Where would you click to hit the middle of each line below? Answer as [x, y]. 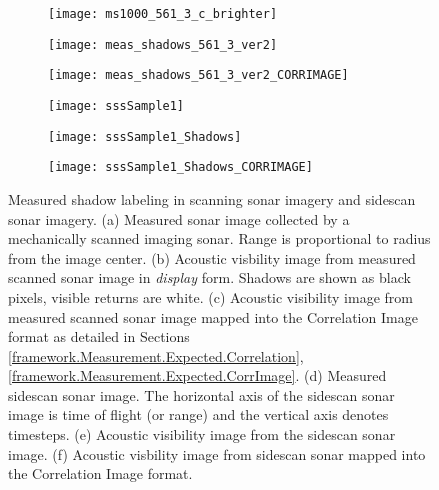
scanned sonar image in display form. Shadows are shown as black [209, 277]
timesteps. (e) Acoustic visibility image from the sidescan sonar [202, 434]
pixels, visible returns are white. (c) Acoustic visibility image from [210, 296]
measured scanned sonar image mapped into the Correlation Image [213, 316]
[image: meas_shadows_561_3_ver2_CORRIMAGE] [198, 75]
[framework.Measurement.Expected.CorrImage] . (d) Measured [197, 375]
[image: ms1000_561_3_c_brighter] [163, 14]
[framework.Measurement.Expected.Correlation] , [156, 355]
